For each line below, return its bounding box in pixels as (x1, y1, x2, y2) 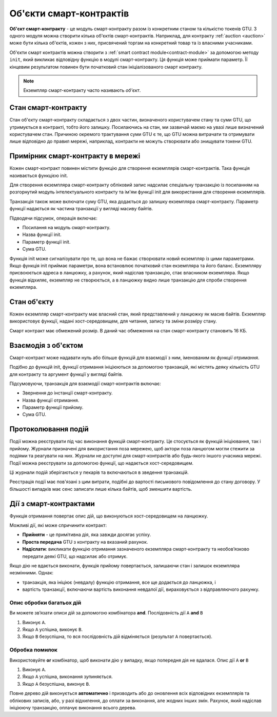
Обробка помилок (9, 646, 57, 653)
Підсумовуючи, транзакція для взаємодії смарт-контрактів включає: (9, 380, 161, 387)
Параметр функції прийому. (22, 404, 84, 410)
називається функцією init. (9, 172, 68, 178)
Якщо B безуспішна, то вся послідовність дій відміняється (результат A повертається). (22, 633, 213, 640)
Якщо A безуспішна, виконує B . (22, 681, 90, 687)
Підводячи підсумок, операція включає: (9, 215, 97, 221)
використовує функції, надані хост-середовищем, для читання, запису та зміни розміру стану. (9, 318, 217, 324)
